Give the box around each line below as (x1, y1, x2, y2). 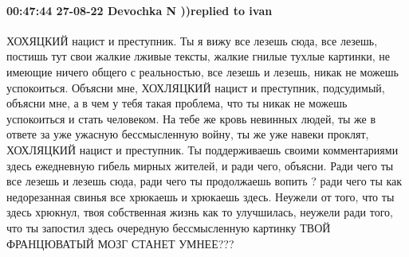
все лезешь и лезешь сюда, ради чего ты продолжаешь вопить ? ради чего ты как (6, 173, 403, 189)
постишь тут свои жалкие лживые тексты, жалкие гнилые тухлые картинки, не (6, 48, 391, 64)
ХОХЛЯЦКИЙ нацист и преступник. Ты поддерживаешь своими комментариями (6, 141, 399, 158)
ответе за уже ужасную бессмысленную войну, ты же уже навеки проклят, (6, 126, 369, 142)
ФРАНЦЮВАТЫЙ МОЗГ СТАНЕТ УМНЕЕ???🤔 (6, 235, 238, 251)
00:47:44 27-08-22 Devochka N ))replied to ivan (6, 2, 273, 18)
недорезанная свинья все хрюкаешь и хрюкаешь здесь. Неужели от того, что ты (6, 188, 395, 204)
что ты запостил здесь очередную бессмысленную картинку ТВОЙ (6, 219, 331, 236)
